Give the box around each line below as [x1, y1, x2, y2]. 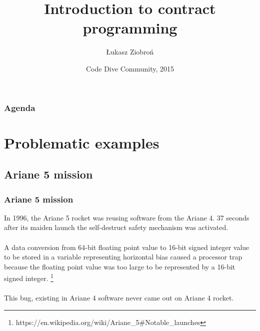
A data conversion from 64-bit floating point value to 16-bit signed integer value [4, 241, 249, 252]
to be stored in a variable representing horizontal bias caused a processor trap [4, 251, 242, 262]
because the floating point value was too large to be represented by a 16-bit [4, 261, 235, 271]
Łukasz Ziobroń [106, 46, 154, 57]
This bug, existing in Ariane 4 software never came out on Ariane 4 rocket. [4, 292, 234, 303]
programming [82, 17, 177, 38]
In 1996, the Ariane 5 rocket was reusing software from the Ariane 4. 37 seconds [4, 212, 249, 222]
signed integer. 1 [4, 271, 53, 283]
